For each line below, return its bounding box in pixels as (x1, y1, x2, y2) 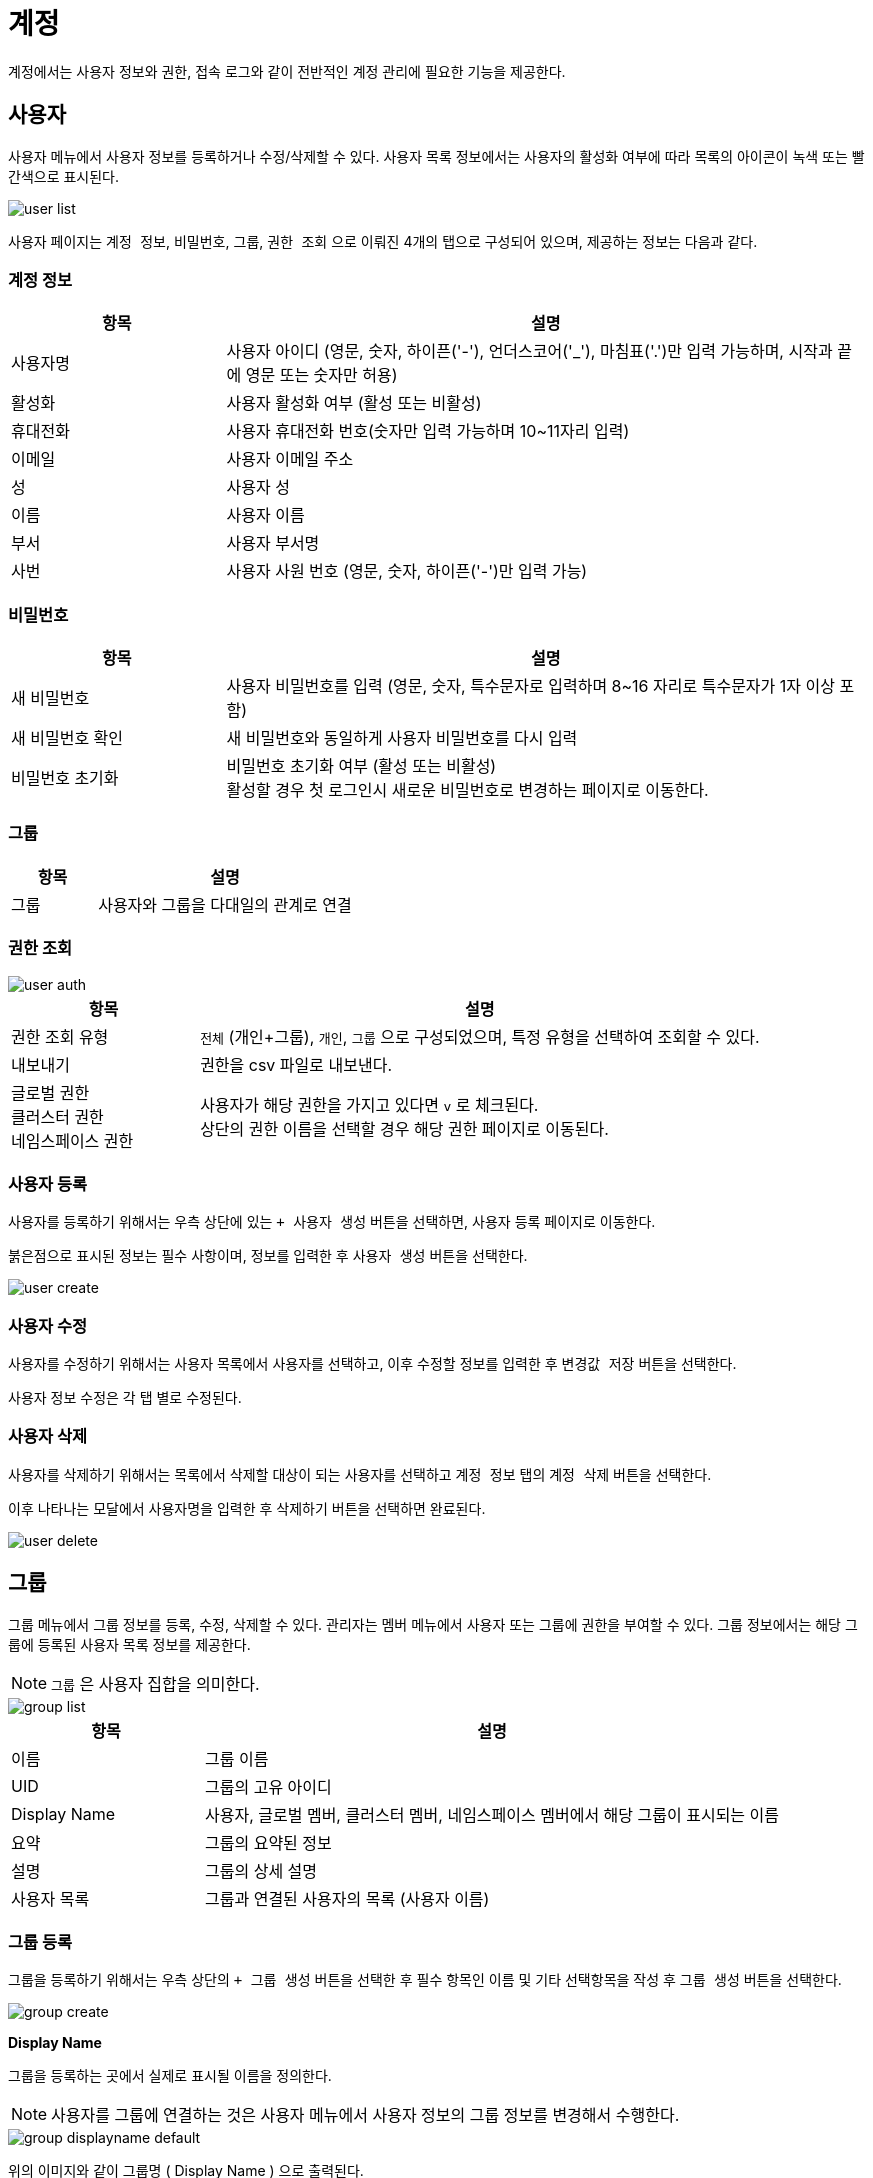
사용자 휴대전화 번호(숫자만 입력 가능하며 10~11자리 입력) (226, 421, 630, 442)
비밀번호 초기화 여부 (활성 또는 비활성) (226, 756, 497, 777)
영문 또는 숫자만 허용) (245, 365, 398, 386)
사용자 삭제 (8, 1426, 88, 1447)
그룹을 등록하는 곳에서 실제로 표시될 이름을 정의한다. (8, 2067, 332, 2085)
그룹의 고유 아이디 (205, 1776, 332, 1797)
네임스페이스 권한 (11, 1130, 134, 1151)
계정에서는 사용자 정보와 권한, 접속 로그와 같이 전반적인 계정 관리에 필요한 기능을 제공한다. (8, 62, 566, 80)
